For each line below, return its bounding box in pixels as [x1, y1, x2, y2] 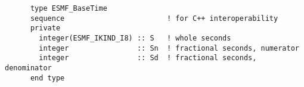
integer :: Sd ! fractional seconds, [39, 54, 257, 63]
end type [30, 73, 65, 82]
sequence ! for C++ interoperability [30, 14, 278, 23]
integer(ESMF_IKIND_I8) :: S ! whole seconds [39, 33, 231, 42]
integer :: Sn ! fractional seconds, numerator [39, 44, 299, 52]
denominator [5, 63, 52, 72]
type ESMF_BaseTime [30, 4, 107, 13]
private [30, 24, 61, 33]
